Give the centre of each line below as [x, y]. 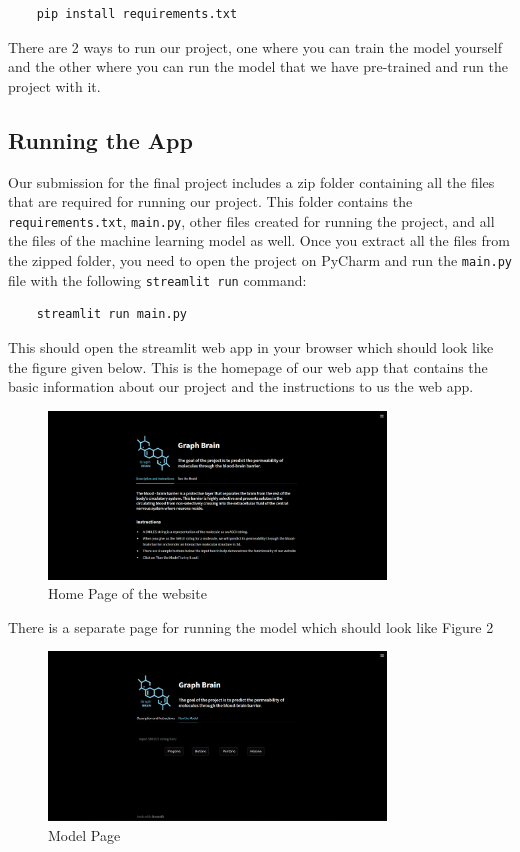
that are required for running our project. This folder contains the [210, 201]
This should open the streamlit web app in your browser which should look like [251, 346]
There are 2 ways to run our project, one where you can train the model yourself [255, 46]
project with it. [54, 85]
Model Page [84, 834]
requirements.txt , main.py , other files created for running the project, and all [251, 220]
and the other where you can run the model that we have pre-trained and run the [258, 66]
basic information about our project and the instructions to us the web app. [241, 386]
